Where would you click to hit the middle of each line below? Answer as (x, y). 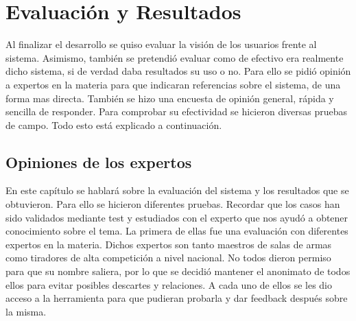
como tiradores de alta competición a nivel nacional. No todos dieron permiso (168, 258)
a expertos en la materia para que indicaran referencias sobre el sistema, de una (173, 84)
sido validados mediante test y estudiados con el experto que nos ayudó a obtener (177, 217)
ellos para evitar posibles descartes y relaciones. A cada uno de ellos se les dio (169, 284)
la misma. (26, 311)
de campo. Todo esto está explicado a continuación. (114, 124)
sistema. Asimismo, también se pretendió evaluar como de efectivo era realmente (175, 57)
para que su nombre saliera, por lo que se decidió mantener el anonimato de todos (178, 271)
